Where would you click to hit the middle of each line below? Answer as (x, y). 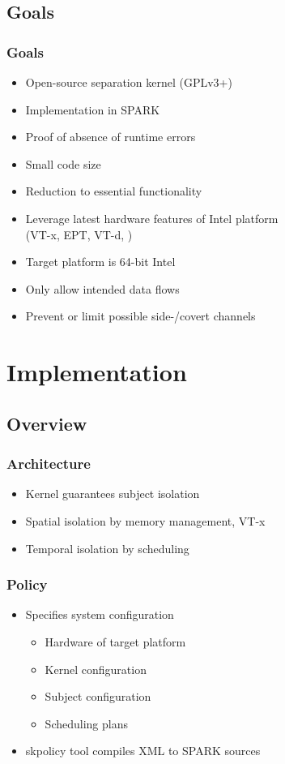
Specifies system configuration (100, 614)
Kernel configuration (96, 669)
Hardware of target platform (115, 641)
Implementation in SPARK (93, 109)
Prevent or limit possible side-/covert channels (140, 316)
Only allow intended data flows (102, 288)
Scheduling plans (86, 723)
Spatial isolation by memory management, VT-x (145, 520)
